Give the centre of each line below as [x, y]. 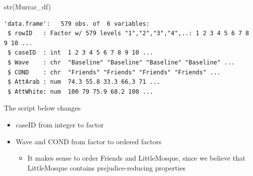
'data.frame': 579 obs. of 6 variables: [77, 24]
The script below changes [42, 108]
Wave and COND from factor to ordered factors [89, 141]
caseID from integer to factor [60, 124]
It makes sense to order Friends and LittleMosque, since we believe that [136, 158]
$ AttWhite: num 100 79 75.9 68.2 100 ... [80, 91]
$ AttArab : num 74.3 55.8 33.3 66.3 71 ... [84, 82]
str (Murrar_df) [28, 6]
